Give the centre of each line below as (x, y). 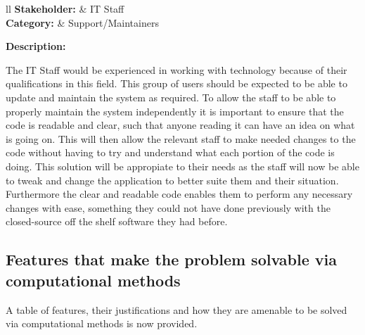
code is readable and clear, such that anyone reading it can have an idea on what (180, 125)
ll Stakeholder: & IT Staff (65, 8)
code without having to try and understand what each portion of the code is (170, 152)
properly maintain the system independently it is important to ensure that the (175, 111)
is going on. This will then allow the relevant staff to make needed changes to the (181, 138)
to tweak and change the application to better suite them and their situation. (172, 180)
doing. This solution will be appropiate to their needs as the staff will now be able (182, 166)
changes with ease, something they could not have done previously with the (168, 207)
